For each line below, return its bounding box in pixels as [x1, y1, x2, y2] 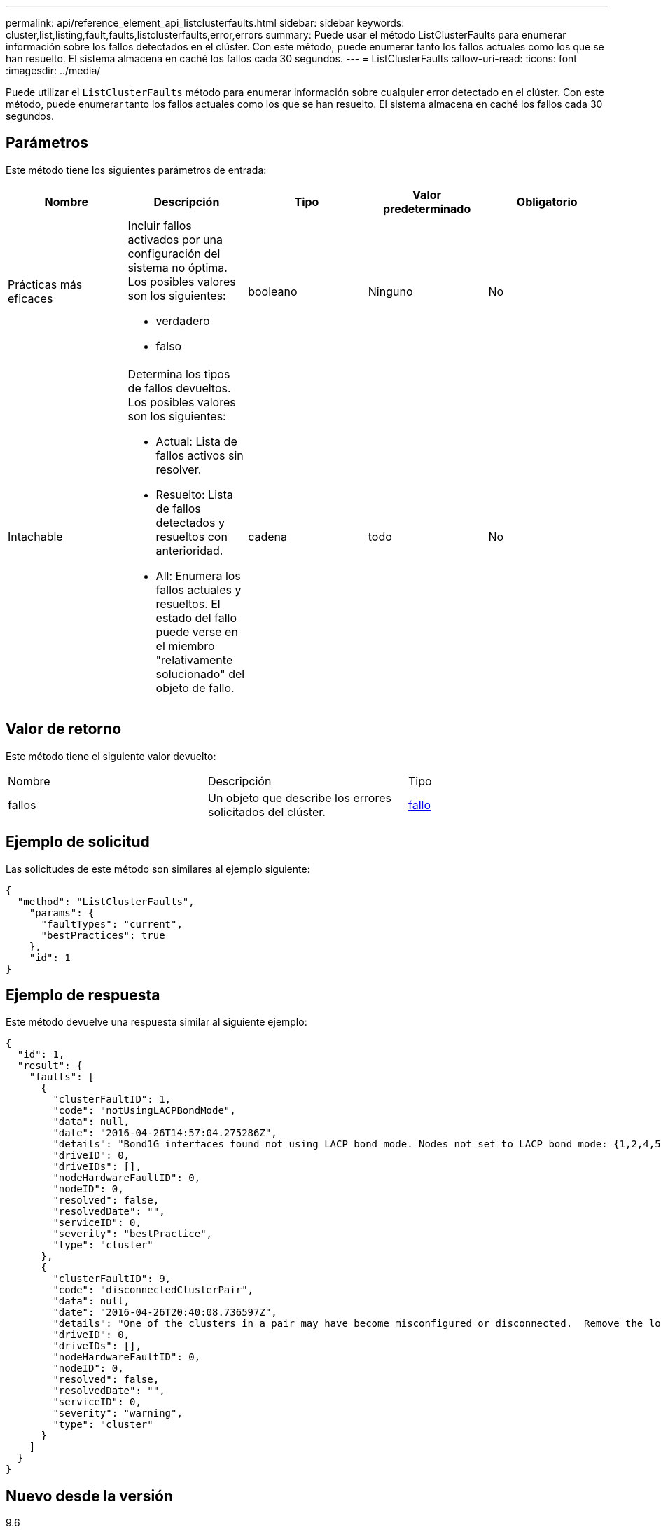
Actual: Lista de [155, 434, 237, 448]
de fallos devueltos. [127, 380, 231, 395]
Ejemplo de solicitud [6, 833, 150, 851]
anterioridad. [155, 543, 223, 558]
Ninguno [368, 284, 413, 298]
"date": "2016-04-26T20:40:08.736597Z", [53, 1307, 277, 1318]
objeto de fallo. [155, 680, 235, 695]
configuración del [127, 246, 221, 261]
